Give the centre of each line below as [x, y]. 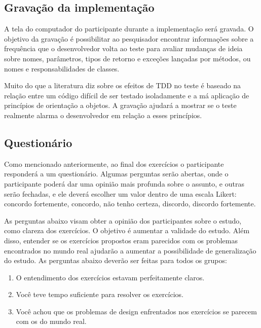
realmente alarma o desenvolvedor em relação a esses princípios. [103, 115]
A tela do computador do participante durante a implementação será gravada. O [129, 29]
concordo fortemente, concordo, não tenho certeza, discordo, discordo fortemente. [130, 204]
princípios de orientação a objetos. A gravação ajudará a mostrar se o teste [120, 105]
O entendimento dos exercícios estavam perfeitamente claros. [110, 277]
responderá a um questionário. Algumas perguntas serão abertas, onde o [116, 174]
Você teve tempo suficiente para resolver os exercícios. [100, 294]
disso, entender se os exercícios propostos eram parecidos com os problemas [121, 240]
